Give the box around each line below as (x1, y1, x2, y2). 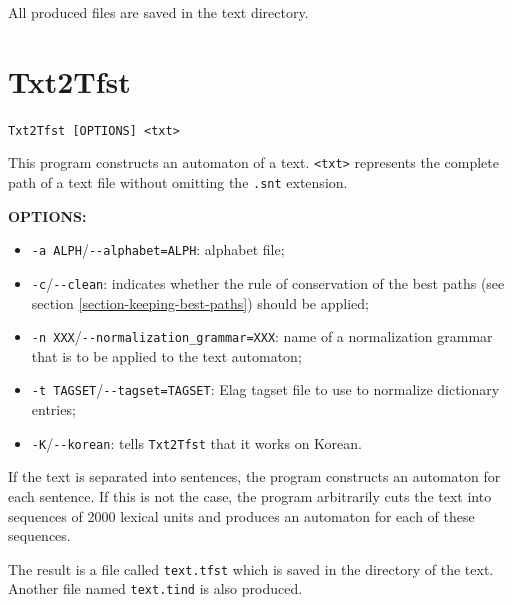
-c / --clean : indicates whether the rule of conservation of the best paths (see (31, 272, 505, 293)
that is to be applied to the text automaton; (31, 345, 302, 366)
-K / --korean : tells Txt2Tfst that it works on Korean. (31, 432, 362, 453)
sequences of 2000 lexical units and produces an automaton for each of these (8, 505, 475, 526)
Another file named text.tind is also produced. (8, 578, 303, 599)
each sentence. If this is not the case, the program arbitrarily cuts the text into (8, 485, 492, 506)
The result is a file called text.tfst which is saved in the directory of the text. (8, 558, 494, 579)
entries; (31, 399, 76, 420)
